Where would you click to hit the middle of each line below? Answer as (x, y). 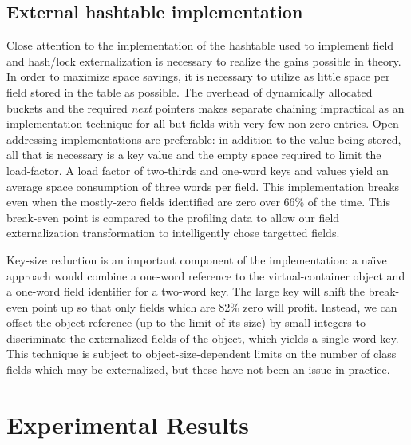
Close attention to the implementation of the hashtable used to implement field (200, 45)
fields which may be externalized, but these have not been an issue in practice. (198, 370)
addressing (32, 139)
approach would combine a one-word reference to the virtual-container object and (206, 275)
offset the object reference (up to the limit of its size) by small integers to (186, 322)
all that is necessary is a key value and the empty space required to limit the (194, 155)
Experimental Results (128, 424)
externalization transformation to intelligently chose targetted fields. (173, 233)
